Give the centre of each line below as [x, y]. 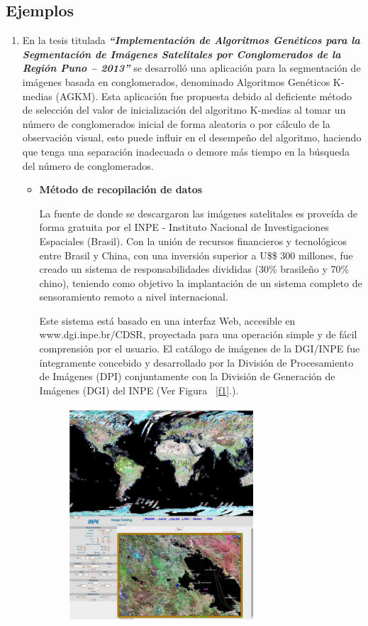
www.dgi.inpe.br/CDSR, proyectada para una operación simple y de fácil [198, 334]
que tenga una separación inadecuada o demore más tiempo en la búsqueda [186, 151]
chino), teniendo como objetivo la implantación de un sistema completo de [201, 282]
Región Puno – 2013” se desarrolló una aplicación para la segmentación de [191, 68]
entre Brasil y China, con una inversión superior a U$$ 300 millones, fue [196, 255]
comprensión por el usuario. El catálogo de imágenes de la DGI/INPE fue [200, 349]
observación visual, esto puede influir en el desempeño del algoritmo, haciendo [192, 137]
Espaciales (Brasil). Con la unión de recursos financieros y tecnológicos [193, 241]
